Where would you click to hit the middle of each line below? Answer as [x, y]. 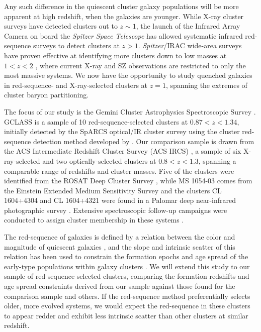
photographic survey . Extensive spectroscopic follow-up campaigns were [116, 210]
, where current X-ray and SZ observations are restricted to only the [141, 65]
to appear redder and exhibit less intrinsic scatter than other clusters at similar [126, 315]
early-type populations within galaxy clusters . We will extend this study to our [127, 266]
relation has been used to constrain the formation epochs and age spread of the [126, 256]
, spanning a [217, 160]
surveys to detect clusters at [76, 45]
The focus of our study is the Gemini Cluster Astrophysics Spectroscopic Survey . [130, 111]
